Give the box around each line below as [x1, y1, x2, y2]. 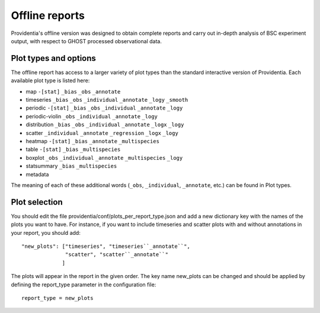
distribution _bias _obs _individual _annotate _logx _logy [25, 121, 184, 128]
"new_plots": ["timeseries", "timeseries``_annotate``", [21, 243, 191, 250]
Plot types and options [11, 53, 96, 63]
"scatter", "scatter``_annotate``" [65, 251, 169, 258]
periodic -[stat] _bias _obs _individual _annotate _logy [25, 104, 183, 112]
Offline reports [11, 9, 85, 22]
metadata [25, 170, 49, 178]
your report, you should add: [11, 229, 81, 236]
